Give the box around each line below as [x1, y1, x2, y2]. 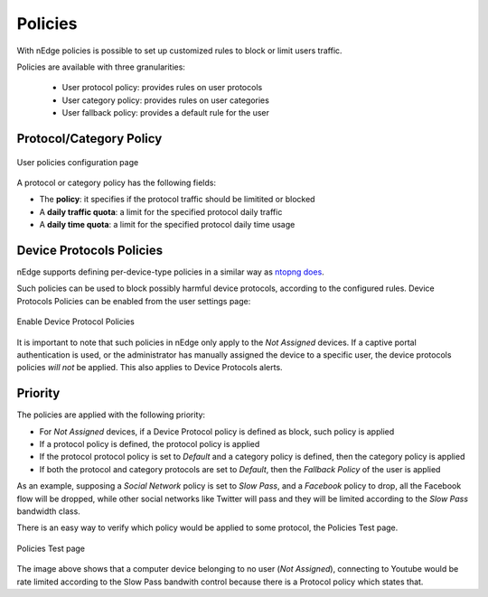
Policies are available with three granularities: [16, 61, 185, 72]
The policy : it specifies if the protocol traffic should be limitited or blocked [39, 194, 315, 205]
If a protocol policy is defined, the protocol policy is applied [39, 439, 260, 450]
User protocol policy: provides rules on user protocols [61, 82, 263, 93]
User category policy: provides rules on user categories [61, 95, 270, 106]
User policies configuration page [16, 156, 139, 167]
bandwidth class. [16, 506, 80, 517]
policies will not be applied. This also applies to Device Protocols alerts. [16, 362, 284, 373]
